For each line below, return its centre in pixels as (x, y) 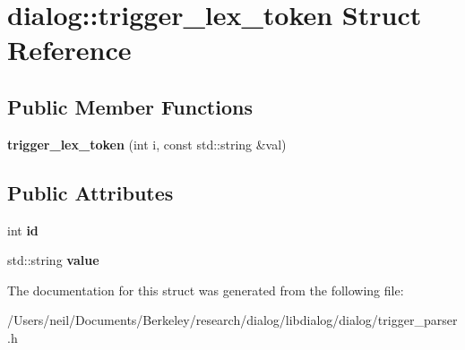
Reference (69, 50)
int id (23, 230)
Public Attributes (90, 192)
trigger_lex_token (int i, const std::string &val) (147, 144)
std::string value (53, 260)
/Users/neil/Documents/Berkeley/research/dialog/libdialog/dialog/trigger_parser (232, 320)
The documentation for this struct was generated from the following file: (206, 290)
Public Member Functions (130, 106)
